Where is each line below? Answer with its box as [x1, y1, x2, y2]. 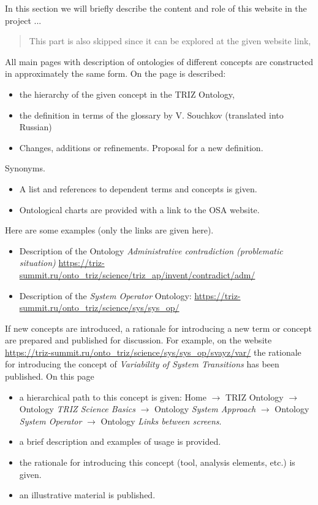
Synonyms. [5, 162, 45, 174]
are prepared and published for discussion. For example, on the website [5, 334, 272, 346]
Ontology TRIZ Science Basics [19, 402, 136, 415]
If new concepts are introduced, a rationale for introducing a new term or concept [5, 321, 312, 334]
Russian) [19, 120, 52, 133]
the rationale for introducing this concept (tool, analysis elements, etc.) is [19, 456, 295, 469]
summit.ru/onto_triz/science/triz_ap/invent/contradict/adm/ [19, 268, 256, 281]
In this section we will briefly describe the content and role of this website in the [5, 2, 307, 14]
